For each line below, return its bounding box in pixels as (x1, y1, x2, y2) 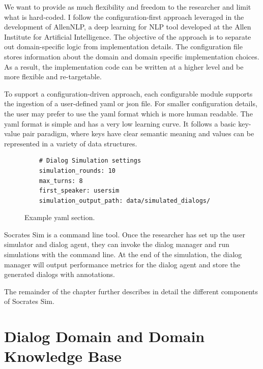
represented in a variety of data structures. (4, 138, 137, 148)
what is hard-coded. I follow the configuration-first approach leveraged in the (4, 11, 244, 22)
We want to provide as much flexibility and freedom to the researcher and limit (4, 2, 251, 12)
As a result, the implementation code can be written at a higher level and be (4, 61, 244, 72)
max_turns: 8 (39, 177, 83, 184)
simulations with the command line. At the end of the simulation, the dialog (4, 249, 242, 260)
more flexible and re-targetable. (4, 71, 102, 82)
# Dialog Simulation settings (39, 157, 141, 165)
